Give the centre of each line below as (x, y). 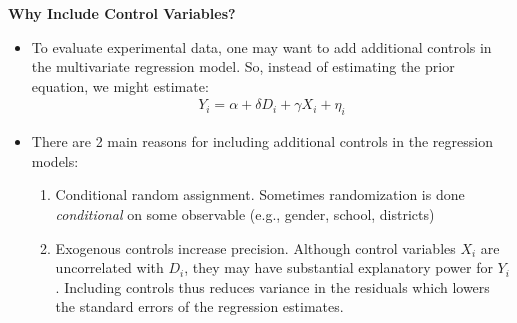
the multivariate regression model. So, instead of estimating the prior (243, 66)
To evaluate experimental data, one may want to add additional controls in (261, 46)
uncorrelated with (109, 267)
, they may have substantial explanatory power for (338, 267)
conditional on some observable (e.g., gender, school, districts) (245, 213)
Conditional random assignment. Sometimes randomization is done (260, 194)
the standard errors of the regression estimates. (199, 306)
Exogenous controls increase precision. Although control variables (255, 247)
